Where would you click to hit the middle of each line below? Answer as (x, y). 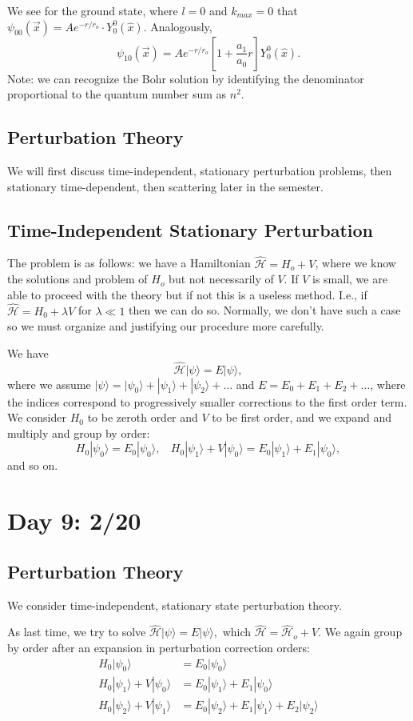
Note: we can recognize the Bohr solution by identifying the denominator (186, 78)
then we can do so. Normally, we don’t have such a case (265, 310)
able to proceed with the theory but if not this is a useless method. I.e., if (187, 294)
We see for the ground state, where (93, 10)
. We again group (360, 632)
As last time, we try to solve (77, 632)
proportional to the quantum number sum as (117, 94)
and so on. (33, 465)
